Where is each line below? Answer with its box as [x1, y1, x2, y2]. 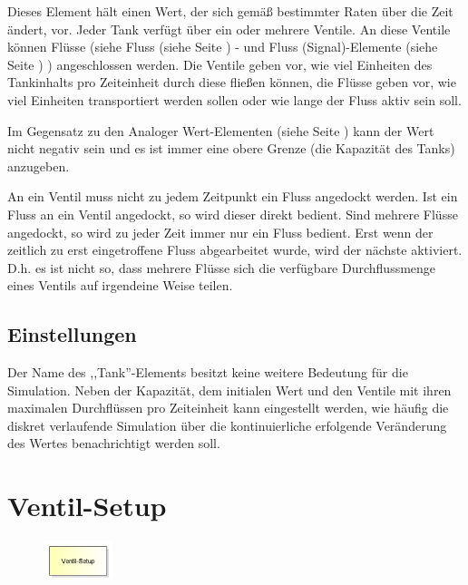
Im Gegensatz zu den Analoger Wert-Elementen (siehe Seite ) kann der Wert [7, 121, 434, 140]
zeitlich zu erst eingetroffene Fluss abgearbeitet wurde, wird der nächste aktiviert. [7, 240, 463, 259]
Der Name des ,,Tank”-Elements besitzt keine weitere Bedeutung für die [7, 363, 408, 382]
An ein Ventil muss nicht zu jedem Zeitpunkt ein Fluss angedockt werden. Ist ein [7, 187, 458, 206]
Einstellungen [7, 320, 137, 348]
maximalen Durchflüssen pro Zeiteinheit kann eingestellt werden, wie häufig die [7, 398, 449, 417]
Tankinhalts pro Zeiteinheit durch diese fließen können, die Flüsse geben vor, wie [7, 73, 456, 92]
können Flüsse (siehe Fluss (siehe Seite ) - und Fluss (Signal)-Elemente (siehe [7, 37, 438, 56]
